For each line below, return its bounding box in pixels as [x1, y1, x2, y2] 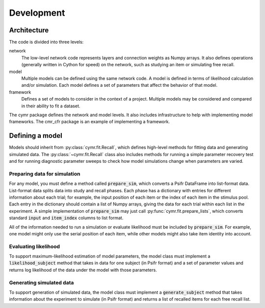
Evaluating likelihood [9, 243, 60, 250]
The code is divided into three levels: [9, 39, 84, 45]
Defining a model [9, 131, 62, 140]
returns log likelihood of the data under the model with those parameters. [9, 267, 157, 273]
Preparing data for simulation [9, 170, 80, 177]
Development [9, 7, 65, 18]
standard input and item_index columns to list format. [9, 215, 124, 221]
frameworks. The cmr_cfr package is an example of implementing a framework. [9, 119, 170, 125]
